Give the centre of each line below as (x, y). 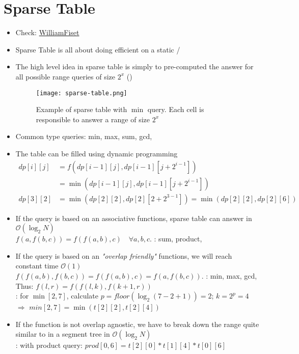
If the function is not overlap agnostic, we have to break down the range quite (137, 324)
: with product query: (49, 345)
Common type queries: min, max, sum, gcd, (84, 136)
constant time (37, 266)
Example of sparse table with (81, 109)
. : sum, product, (176, 239)
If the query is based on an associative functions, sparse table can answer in (134, 218)
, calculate (82, 296)
